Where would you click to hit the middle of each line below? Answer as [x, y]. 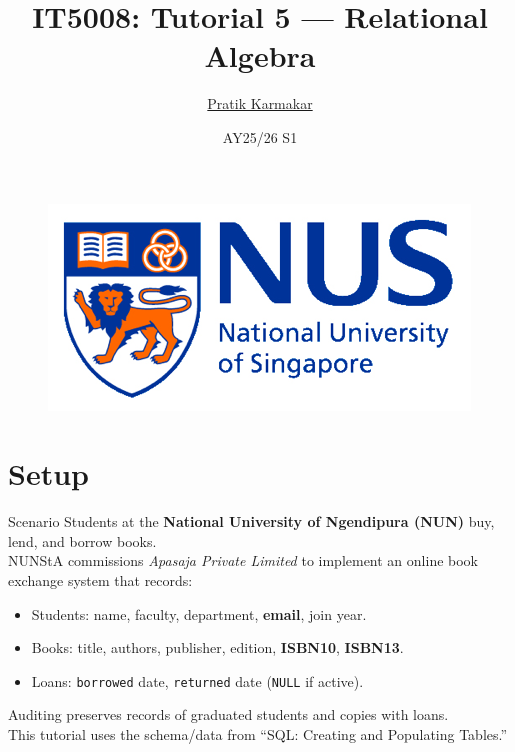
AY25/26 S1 [260, 136]
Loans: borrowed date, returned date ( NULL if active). [197, 680]
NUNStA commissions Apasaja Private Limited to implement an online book [243, 560]
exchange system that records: [100, 580]
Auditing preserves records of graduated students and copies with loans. [228, 714]
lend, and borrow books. [82, 540]
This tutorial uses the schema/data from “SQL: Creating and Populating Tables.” [258, 734]
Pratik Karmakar [260, 103]
